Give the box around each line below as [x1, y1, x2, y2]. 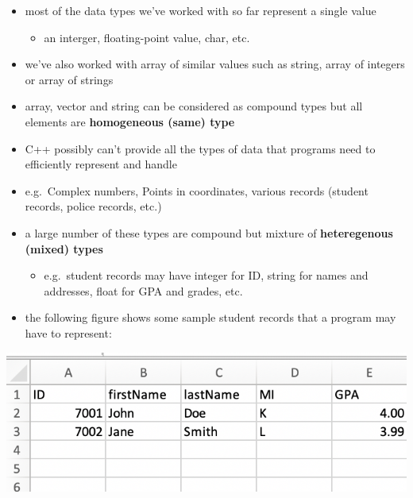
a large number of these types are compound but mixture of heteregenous [25, 224, 393, 241]
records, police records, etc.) [25, 198, 162, 214]
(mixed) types [25, 240, 103, 257]
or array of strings [25, 71, 114, 87]
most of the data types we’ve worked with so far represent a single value [25, 2, 376, 18]
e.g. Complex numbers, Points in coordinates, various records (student [25, 182, 369, 199]
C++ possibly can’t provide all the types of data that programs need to [25, 140, 376, 156]
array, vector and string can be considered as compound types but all [25, 98, 363, 114]
